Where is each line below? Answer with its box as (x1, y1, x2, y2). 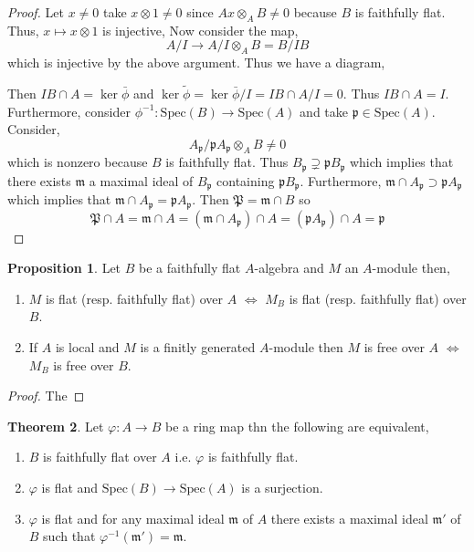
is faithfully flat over (43, 447, 157, 466)
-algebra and (254, 258, 324, 277)
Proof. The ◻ (7, 386, 85, 405)
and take (300, 101, 349, 120)
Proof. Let (7, 3, 64, 21)
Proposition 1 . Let (7, 258, 121, 277)
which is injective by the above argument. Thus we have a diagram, (7, 53, 385, 72)
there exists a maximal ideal (270, 508, 428, 527)
